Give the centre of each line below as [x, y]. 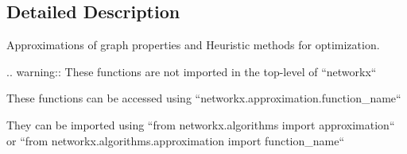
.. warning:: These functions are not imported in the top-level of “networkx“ [192, 71]
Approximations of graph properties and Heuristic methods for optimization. [193, 45]
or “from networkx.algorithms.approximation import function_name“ [176, 140]
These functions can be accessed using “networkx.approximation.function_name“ [204, 98]
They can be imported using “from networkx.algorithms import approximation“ [201, 124]
